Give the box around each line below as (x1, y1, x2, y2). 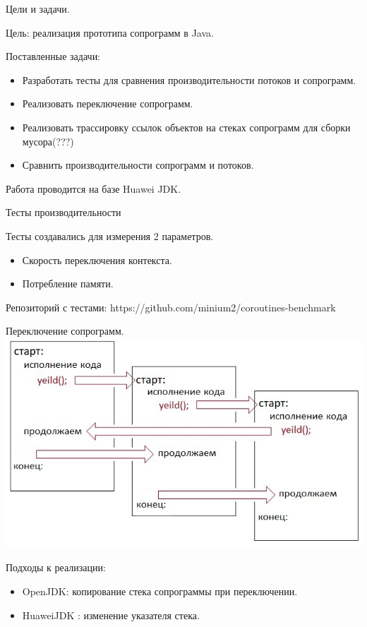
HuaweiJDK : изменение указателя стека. (22, 607, 200, 622)
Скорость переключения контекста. (22, 252, 172, 267)
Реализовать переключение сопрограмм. (22, 96, 193, 111)
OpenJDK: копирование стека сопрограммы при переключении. (22, 583, 298, 598)
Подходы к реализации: (6, 560, 106, 575)
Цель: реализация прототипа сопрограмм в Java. (6, 25, 214, 40)
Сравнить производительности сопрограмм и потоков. (22, 157, 254, 172)
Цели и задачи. (6, 1, 70, 16)
